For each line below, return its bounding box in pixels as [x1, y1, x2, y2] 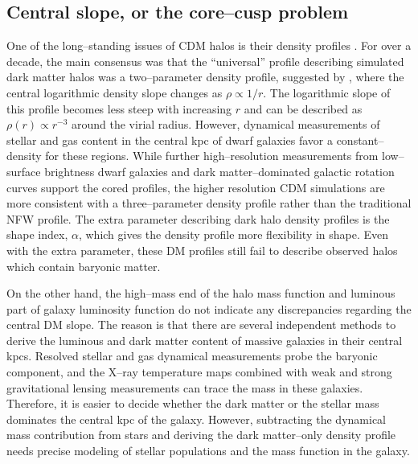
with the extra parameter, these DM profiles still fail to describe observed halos [6, 241, 398, 258]
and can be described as [244, 100, 363, 117]
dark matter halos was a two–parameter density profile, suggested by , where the [6, 68, 404, 85]
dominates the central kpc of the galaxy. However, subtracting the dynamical [6, 410, 386, 427]
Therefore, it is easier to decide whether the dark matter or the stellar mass [6, 395, 379, 412]
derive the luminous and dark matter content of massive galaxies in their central [6, 331, 403, 348]
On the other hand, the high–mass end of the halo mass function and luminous [6, 285, 395, 302]
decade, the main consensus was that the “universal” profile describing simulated [6, 52, 404, 69]
